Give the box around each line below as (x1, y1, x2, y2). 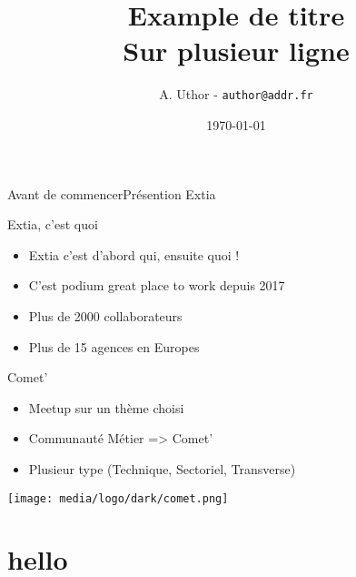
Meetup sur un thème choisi (28, 398, 184, 417)
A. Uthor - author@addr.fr (159, 85, 313, 104)
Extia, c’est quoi (7, 215, 98, 234)
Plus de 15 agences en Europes (28, 337, 200, 356)
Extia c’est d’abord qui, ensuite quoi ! (28, 245, 240, 264)
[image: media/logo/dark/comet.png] (7, 491, 229, 505)
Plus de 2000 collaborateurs (28, 306, 183, 325)
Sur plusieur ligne (123, 32, 350, 69)
